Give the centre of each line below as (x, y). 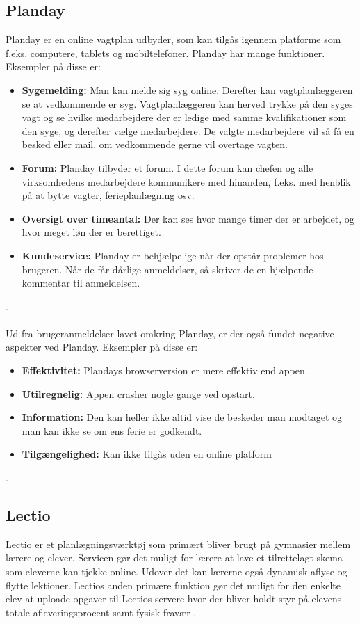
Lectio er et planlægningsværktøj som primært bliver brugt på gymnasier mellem (178, 544)
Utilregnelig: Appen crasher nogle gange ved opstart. (138, 393)
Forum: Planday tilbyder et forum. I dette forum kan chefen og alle (167, 167)
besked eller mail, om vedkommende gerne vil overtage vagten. (155, 144)
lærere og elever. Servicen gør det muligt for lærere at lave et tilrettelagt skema (174, 558)
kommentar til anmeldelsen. (81, 283)
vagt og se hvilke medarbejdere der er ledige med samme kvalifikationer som (184, 117)
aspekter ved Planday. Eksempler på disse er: (102, 347)
